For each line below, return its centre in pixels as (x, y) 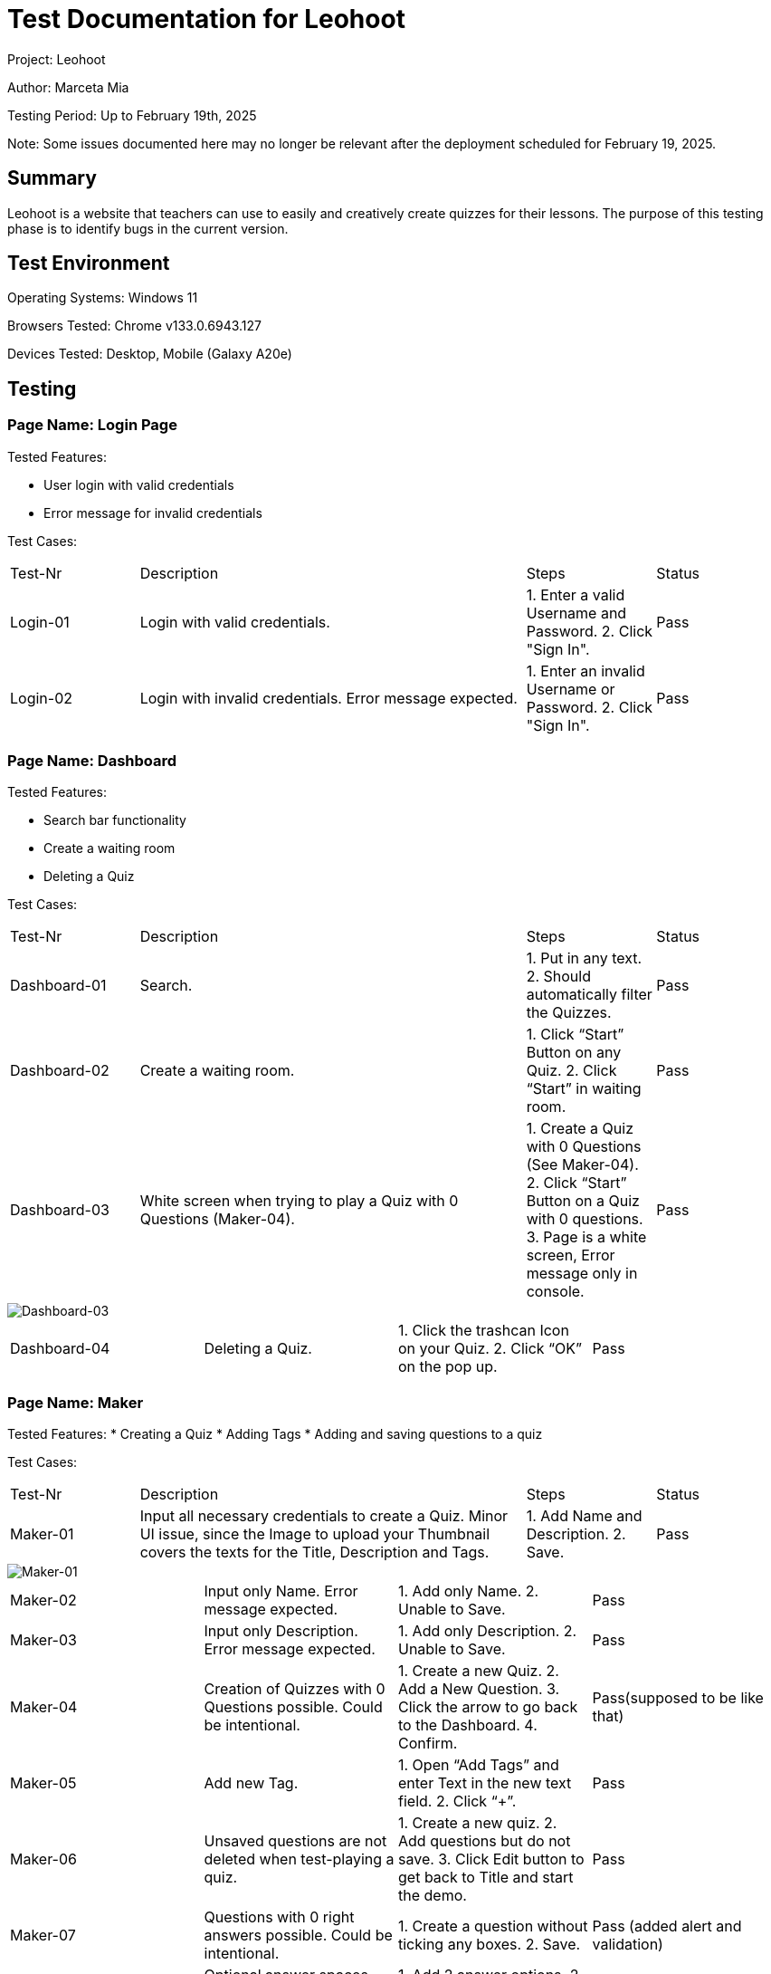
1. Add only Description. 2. (488, 1631)
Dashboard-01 (58, 986)
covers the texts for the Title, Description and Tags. (314, 1552)
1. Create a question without (493, 1926)
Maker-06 (43, 1859)
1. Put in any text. (584, 958)
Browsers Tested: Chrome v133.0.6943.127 (134, 326)
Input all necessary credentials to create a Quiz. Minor (324, 1516)
